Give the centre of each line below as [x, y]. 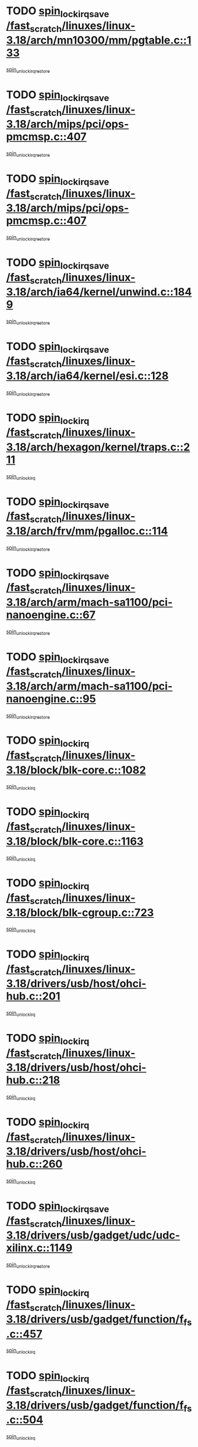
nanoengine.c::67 [51, 614]
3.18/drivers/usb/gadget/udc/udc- [93, 1235]
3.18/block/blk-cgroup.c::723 [80, 912]
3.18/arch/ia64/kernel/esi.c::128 [87, 376]
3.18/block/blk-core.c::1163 [75, 841]
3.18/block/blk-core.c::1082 [76, 770]
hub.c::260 [34, 1164]
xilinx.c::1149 [39, 1248]
